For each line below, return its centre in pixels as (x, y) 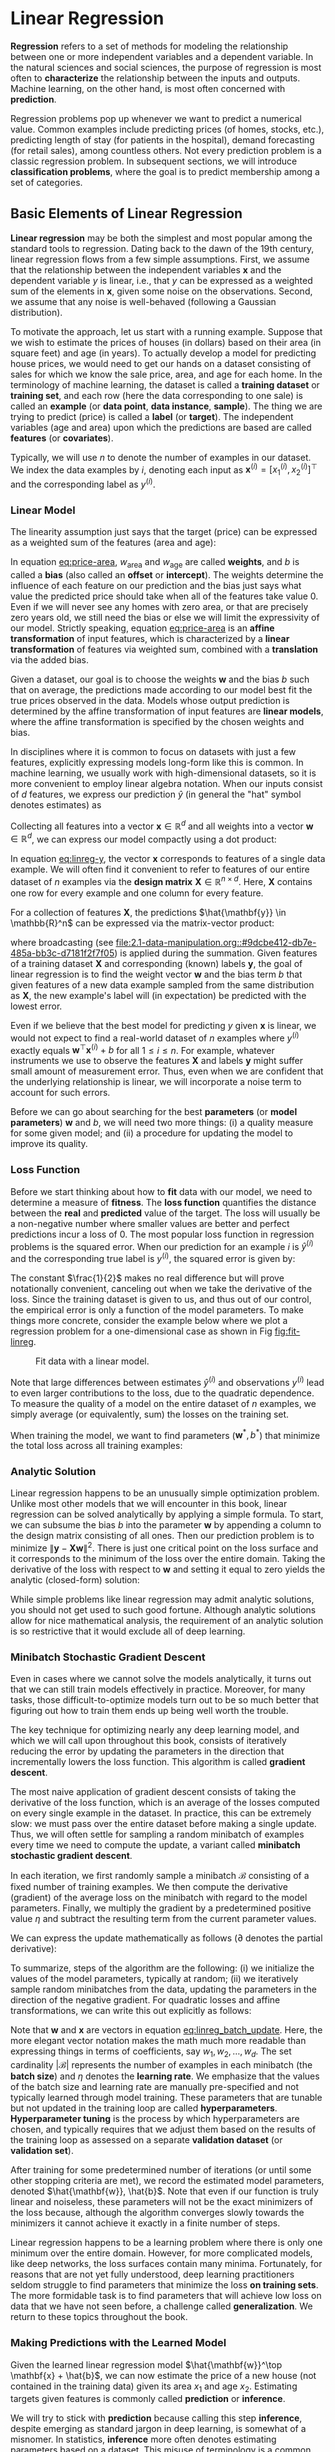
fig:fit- (287, 1331)
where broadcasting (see (62, 942)
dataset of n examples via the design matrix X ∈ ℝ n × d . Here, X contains (161, 880)
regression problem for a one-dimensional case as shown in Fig (141, 1331)
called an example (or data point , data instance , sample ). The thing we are (166, 406)
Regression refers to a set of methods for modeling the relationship (149, 46)
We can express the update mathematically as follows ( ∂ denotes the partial (166, 1938)
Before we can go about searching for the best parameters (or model (154, 1112)
